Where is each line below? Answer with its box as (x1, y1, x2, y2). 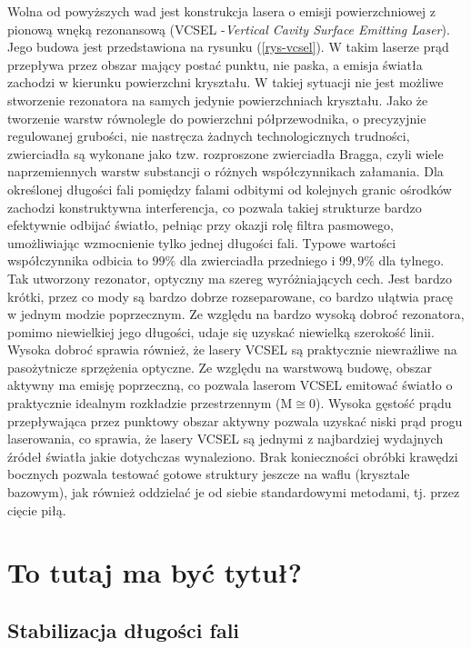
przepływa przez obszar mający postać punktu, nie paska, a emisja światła (7, 55, 423, 74)
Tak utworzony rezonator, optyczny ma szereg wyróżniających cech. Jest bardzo (7, 268, 452, 287)
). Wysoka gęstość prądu (315, 394, 452, 413)
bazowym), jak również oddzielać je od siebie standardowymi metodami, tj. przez (7, 483, 460, 502)
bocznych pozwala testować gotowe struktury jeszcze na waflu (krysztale (7, 464, 410, 484)
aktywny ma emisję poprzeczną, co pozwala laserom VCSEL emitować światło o (7, 375, 453, 394)
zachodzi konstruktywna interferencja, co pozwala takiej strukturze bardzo (7, 197, 422, 216)
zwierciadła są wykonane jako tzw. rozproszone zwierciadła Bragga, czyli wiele (7, 144, 444, 163)
